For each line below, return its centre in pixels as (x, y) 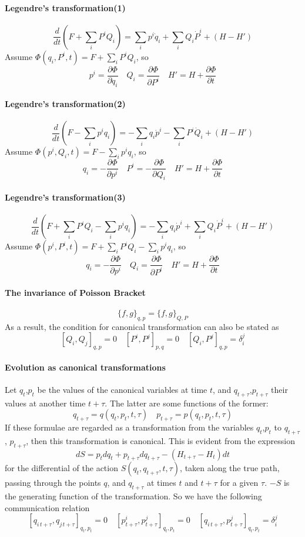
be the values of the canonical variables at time (122, 389)
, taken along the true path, (230, 468)
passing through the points (53, 483)
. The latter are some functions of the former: (187, 403)
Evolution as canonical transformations (85, 367)
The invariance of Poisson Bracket (75, 292)
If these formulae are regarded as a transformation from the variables (129, 427)
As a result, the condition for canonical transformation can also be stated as (142, 326)
